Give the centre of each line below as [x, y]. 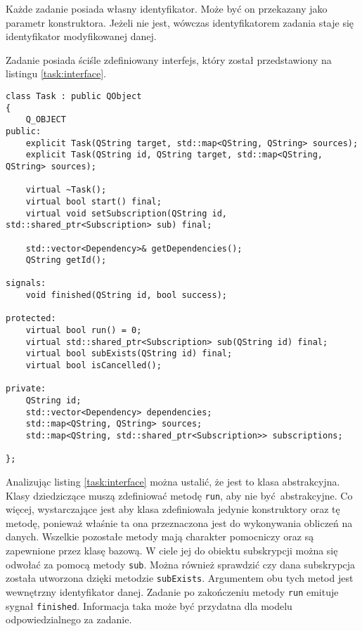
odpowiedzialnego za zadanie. [69, 619]
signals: [26, 284]
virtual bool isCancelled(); [93, 366]
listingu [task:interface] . [56, 73]
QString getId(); [66, 260]
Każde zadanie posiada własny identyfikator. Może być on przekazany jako [167, 8]
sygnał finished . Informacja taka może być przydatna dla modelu [149, 605]
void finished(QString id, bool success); [126, 295]
